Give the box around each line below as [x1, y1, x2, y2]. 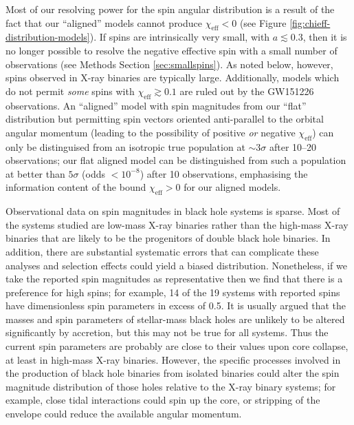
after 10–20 [269, 139, 317, 154]
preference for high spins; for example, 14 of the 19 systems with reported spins [5, 284, 340, 299]
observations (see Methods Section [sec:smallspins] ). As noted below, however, [5, 56, 333, 71]
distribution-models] [5, 30, 90, 44]
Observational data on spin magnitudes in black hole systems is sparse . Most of [5, 204, 340, 218]
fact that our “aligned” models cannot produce [5, 15, 203, 30]
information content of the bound [5, 180, 146, 194]
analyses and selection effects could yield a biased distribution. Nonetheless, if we [5, 258, 347, 272]
